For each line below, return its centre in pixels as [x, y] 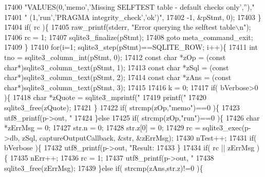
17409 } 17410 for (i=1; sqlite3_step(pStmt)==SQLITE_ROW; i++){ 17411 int [131, 47]
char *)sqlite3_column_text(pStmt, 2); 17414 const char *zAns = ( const [118, 77]
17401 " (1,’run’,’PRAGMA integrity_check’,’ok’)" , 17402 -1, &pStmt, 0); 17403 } [133, 17]
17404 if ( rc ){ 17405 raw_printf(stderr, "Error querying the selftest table [120, 27]
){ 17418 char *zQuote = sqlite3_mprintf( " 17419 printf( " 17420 [105, 97]
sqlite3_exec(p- [227, 127]
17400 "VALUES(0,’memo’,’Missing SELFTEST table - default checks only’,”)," [129, 7]
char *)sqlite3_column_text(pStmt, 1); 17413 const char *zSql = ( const [117, 67]
